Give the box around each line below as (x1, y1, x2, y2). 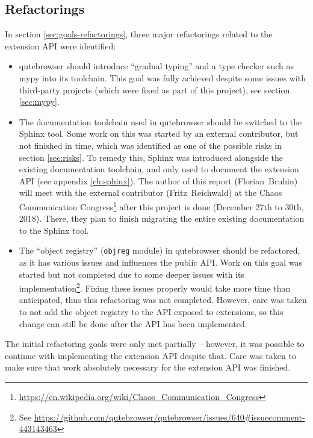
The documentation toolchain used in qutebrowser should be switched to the (19, 115, 302, 128)
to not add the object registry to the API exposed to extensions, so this (19, 305, 284, 318)
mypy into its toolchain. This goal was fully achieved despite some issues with (19, 71, 306, 84)
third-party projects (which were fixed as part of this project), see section (19, 83, 290, 96)
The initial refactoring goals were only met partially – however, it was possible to (5, 337, 305, 350)
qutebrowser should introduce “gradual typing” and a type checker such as (19, 60, 294, 72)
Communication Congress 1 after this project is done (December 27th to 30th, (19, 198, 304, 213)
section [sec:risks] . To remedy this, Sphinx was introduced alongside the (19, 151, 283, 163)
